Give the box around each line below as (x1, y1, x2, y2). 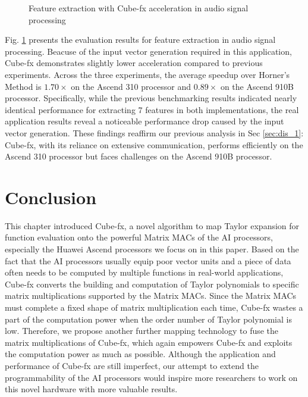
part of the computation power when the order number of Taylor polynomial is (5, 312, 292, 325)
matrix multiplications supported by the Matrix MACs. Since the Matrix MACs (5, 289, 297, 302)
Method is (5, 80, 42, 92)
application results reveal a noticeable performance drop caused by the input (5, 115, 284, 127)
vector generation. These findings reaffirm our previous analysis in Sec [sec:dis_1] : (5, 126, 304, 139)
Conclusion (5, 185, 97, 209)
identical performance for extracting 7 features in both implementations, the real (5, 103, 299, 115)
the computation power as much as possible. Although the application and (5, 348, 276, 360)
